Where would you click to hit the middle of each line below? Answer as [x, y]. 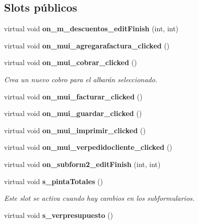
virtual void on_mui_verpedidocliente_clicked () [88, 147]
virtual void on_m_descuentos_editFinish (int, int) [91, 29]
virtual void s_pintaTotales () [54, 181]
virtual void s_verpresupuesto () [59, 215]
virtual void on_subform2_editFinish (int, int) [82, 164]
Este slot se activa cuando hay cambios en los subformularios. [100, 198]
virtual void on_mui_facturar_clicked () [73, 96]
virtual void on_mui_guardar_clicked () [73, 113]
